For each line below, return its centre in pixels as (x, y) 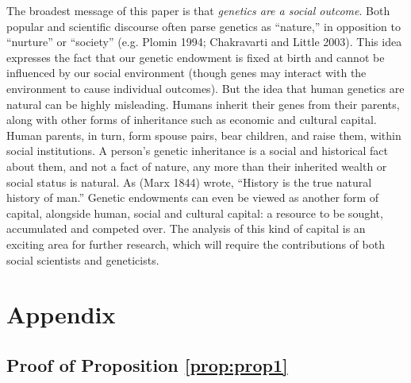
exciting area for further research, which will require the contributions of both (196, 244)
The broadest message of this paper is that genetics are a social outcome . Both (198, 10)
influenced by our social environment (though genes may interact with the (186, 73)
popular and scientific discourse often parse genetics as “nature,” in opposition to (204, 26)
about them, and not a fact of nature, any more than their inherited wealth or (197, 166)
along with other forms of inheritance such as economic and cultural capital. (192, 120)
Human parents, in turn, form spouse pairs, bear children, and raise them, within (204, 135)
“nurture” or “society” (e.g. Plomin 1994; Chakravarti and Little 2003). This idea (204, 42)
